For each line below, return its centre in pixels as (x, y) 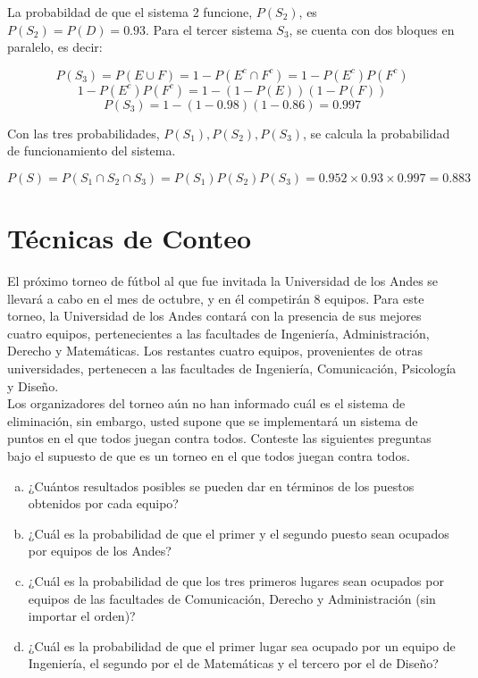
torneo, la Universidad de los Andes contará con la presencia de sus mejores (214, 316)
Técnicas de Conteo (130, 238)
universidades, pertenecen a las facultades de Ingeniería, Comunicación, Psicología (232, 368)
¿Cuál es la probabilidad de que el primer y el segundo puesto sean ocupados (239, 533)
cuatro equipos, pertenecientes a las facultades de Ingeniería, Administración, (218, 333)
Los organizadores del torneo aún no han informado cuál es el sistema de (206, 403)
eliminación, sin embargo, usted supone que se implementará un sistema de (213, 420)
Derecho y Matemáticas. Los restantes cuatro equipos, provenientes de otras (215, 351)
